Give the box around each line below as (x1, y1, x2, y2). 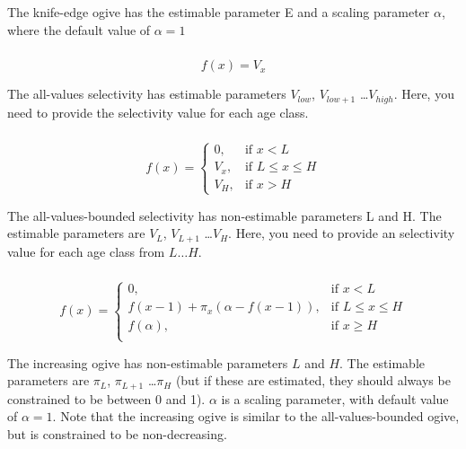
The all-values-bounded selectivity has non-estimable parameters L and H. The (7, 206, 442, 224)
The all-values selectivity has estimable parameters (7, 84, 286, 103)
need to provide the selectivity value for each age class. (7, 102, 309, 121)
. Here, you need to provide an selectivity (228, 224, 455, 242)
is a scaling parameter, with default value (221, 389, 449, 408)
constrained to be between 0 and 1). (7, 389, 206, 408)
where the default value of (7, 20, 151, 39)
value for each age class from (7, 242, 165, 260)
